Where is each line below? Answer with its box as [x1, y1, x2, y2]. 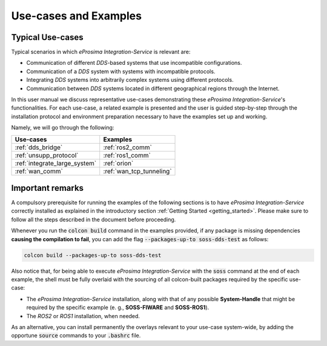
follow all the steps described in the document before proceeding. [11, 216, 176, 223]
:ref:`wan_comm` [15, 167, 63, 175]
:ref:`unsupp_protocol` [15, 151, 79, 159]
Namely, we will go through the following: [11, 124, 114, 131]
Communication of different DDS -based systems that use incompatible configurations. [26, 59, 242, 67]
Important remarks [11, 183, 84, 193]
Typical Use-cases [11, 32, 84, 42]
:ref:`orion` [103, 159, 134, 167]
